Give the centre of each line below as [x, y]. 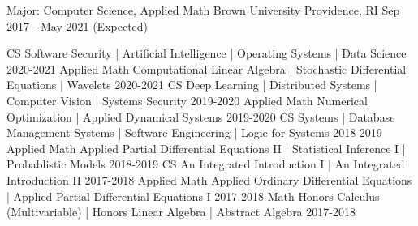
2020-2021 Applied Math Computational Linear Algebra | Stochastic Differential [207, 68]
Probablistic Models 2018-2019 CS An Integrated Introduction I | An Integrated [206, 164]
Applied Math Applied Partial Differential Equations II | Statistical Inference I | [206, 148]
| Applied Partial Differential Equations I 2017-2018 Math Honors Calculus [193, 196]
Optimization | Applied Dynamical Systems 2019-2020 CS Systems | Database [201, 116]
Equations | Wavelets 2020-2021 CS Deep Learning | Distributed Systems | [192, 85]
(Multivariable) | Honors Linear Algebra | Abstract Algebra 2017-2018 [181, 212]
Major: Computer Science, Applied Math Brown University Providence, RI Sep [203, 10]
